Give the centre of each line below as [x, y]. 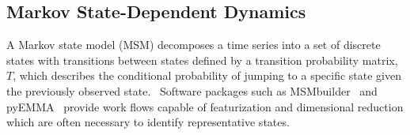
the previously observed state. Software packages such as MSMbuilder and [192, 90]
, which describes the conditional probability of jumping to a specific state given [207, 75]
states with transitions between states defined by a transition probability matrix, [202, 60]
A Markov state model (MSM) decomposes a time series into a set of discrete [194, 45]
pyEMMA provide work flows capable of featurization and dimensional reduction [205, 106]
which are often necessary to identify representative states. [148, 122]
